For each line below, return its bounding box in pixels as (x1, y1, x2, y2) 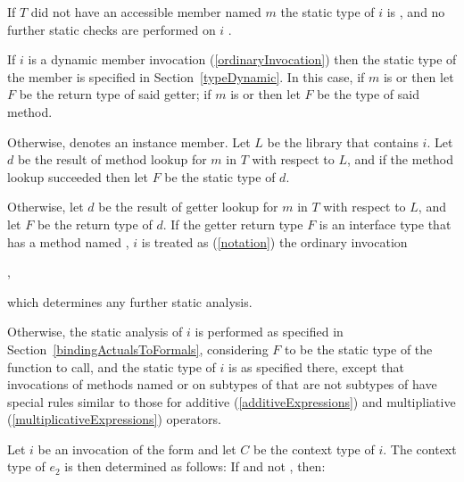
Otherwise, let (7, 197, 84, 216)
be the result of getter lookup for (98, 197, 278, 216)
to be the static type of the (284, 339, 433, 358)
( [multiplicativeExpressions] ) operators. (7, 410, 221, 428)
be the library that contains (267, 132, 418, 151)
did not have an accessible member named (30, 3, 261, 21)
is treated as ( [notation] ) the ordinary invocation (141, 232, 408, 251)
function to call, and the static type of (7, 357, 216, 376)
